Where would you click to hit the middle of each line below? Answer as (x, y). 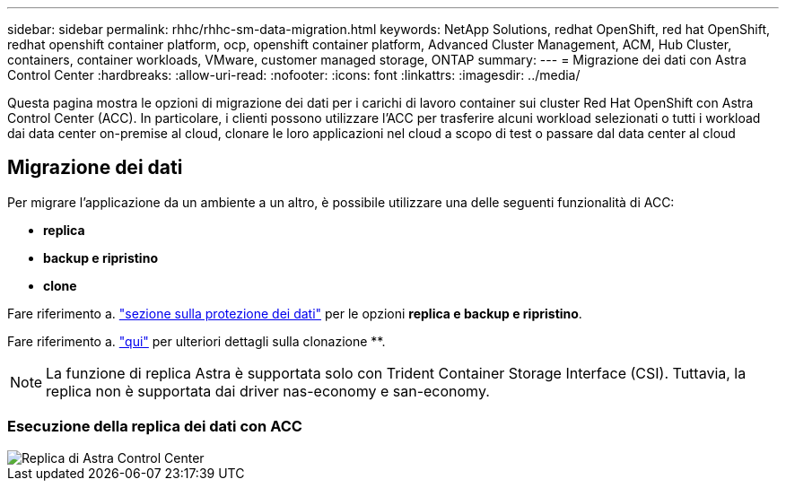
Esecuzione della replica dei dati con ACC (155, 427)
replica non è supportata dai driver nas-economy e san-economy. (268, 391)
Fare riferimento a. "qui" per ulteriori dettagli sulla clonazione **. (196, 341)
